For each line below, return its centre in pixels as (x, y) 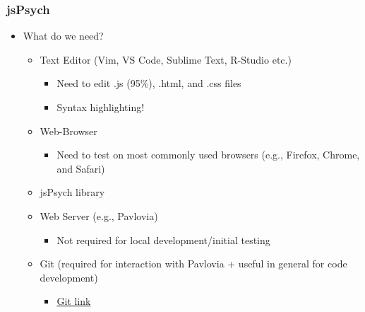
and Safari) (81, 168)
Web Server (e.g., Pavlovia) (99, 215)
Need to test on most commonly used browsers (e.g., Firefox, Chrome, (208, 155)
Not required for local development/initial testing (163, 239)
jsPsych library (72, 192)
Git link (74, 301)
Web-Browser (68, 131)
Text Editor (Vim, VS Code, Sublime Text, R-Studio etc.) (166, 59)
